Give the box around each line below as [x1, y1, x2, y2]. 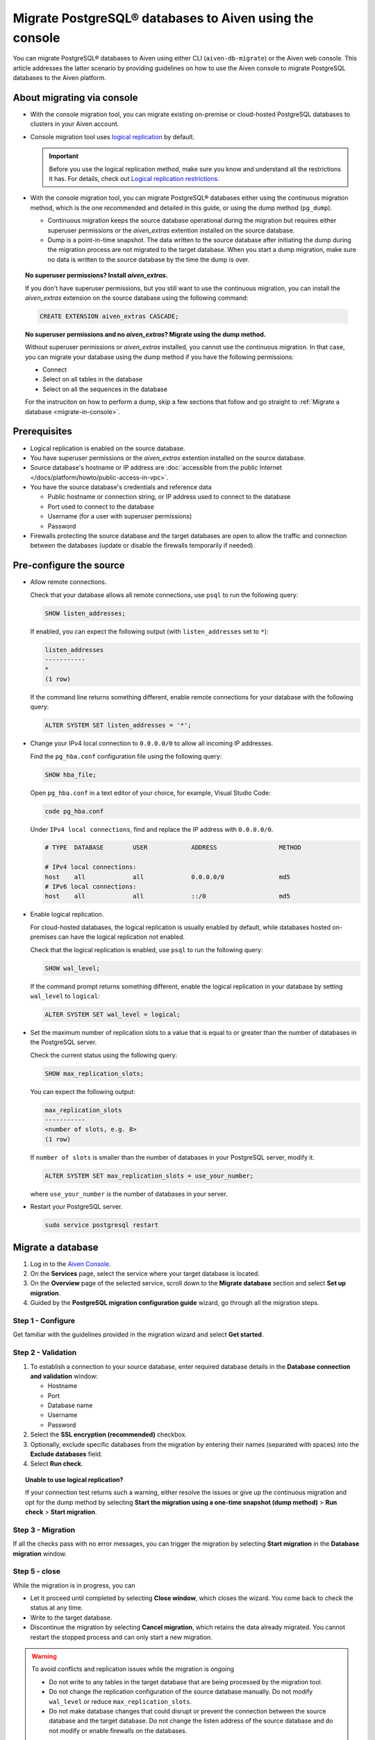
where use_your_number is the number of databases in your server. [30, 1189, 228, 1198]
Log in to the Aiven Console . [30, 1260, 111, 1268]
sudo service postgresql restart [44, 1221, 159, 1229]
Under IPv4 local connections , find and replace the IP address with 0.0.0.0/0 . [30, 825, 274, 833]
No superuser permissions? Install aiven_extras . [25, 271, 168, 280]
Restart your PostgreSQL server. [30, 1203, 123, 1211]
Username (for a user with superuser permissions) [47, 512, 192, 521]
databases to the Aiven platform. [12, 74, 107, 82]
